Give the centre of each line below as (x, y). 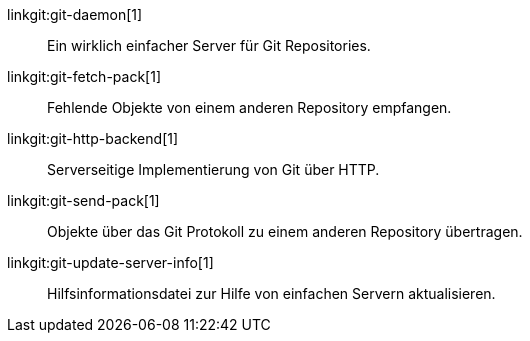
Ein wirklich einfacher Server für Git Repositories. (209, 45)
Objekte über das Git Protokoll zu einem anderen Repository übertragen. (285, 231)
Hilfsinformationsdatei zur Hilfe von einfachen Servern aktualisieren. (271, 293)
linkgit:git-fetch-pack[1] (84, 76)
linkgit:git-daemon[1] (75, 14)
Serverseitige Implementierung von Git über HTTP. (213, 169)
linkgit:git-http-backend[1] (93, 138)
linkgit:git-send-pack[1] (83, 200)
